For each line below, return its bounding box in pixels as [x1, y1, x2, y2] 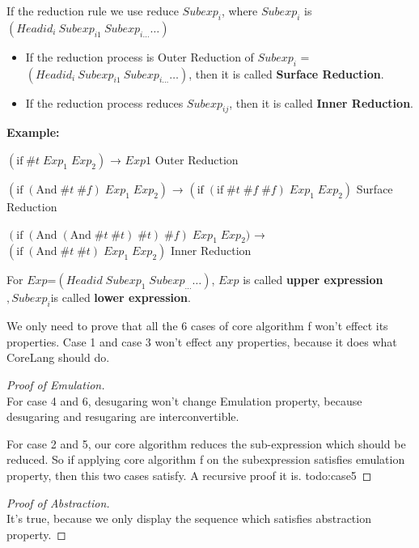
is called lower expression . [50, 289, 191, 306]
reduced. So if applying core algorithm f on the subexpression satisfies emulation [6, 451, 405, 468]
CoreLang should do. [6, 349, 110, 366]
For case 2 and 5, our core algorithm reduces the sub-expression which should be [6, 435, 406, 452]
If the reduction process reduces [25, 94, 184, 111]
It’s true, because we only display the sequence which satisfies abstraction [6, 510, 371, 527]
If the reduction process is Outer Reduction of [25, 48, 254, 65]
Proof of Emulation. [6, 376, 105, 393]
